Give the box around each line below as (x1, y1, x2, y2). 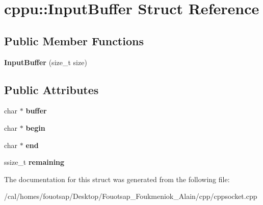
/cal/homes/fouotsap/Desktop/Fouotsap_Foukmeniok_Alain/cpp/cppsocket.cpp (4, 191, 257, 201)
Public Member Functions (4, 33, 144, 48)
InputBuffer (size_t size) (4, 56, 87, 67)
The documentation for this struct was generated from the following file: (4, 173, 230, 184)
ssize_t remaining (4, 157, 65, 167)
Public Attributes (4, 81, 99, 97)
